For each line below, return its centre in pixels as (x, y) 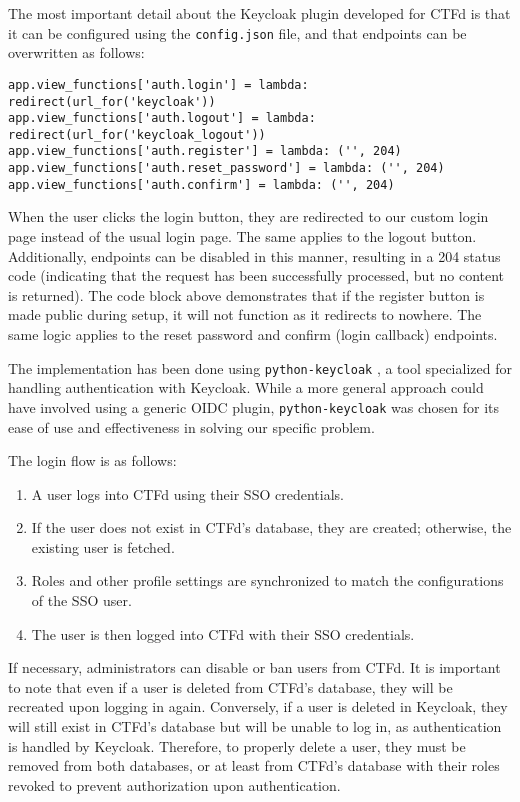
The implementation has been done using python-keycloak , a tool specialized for (260, 367)
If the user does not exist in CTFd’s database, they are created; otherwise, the (271, 527)
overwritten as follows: (76, 52)
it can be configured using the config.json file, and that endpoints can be (237, 32)
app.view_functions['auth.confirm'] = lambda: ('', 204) (201, 184)
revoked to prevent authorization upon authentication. (174, 784)
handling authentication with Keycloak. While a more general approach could (246, 387)
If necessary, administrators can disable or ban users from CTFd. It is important (254, 667)
